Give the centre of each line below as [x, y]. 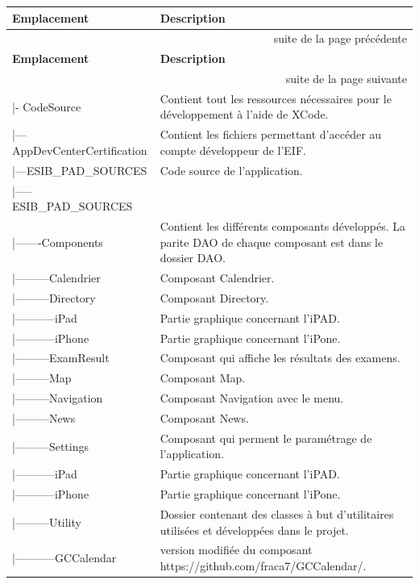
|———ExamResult [61, 358]
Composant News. [204, 417]
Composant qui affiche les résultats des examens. [280, 358]
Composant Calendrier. [217, 278]
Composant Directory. [214, 297]
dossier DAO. [193, 258]
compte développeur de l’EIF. [233, 150]
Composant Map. [203, 378]
